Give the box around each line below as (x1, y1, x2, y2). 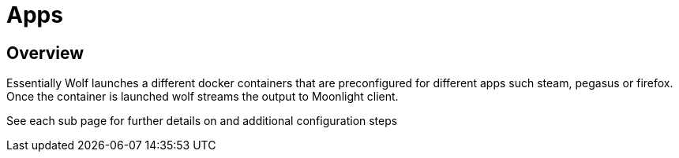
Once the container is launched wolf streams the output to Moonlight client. (6, 90, 399, 104)
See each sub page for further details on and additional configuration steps (6, 114, 398, 128)
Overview (6, 42, 84, 63)
